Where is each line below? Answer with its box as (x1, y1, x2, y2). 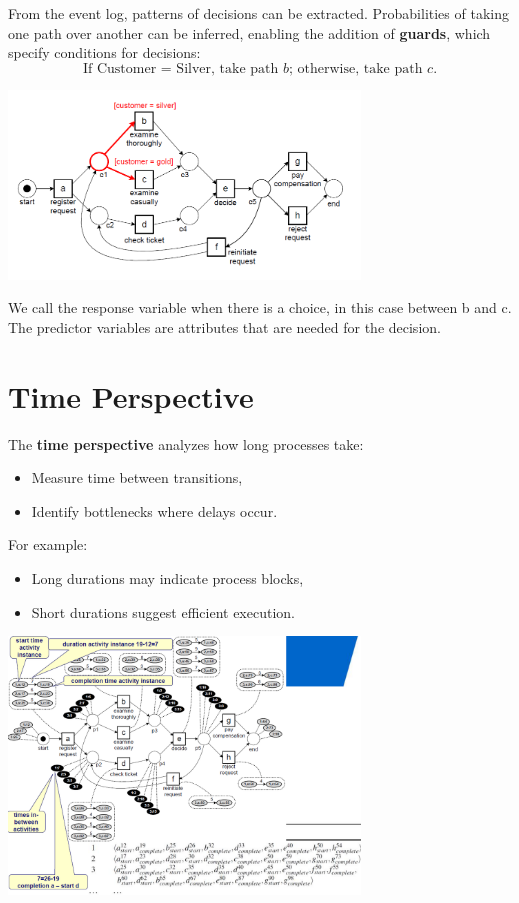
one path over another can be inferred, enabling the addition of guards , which (8, 22, 491, 43)
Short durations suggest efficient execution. (31, 601, 295, 622)
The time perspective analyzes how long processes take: (8, 433, 364, 454)
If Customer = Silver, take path (82, 61, 279, 76)
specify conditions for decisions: (8, 42, 201, 63)
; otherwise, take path (288, 61, 423, 76)
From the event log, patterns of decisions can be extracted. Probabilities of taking (8, 3, 509, 23)
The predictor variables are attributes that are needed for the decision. (8, 316, 441, 337)
